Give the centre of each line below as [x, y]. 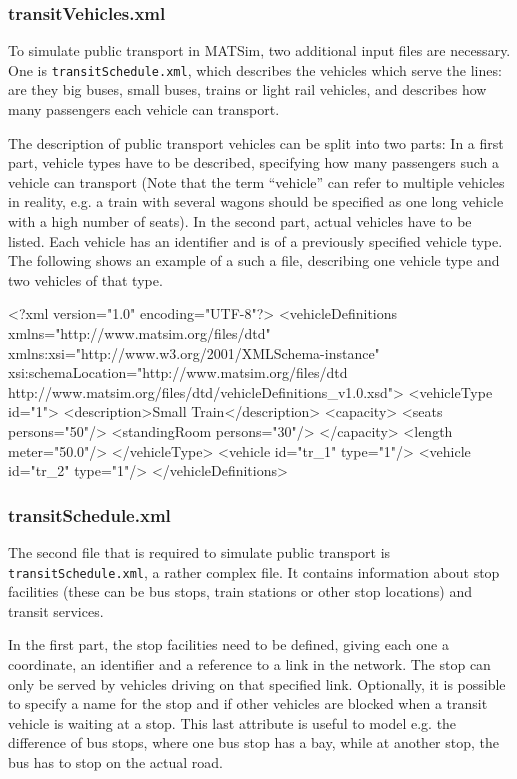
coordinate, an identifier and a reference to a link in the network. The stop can [249, 664]
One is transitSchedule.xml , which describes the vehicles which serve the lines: [255, 69]
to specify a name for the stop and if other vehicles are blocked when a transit [248, 703]
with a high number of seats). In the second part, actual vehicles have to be [240, 221]
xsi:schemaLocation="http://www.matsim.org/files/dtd [178, 372]
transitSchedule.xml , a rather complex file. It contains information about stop [254, 571]
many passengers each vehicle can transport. [144, 109]
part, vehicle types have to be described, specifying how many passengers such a [254, 162]
